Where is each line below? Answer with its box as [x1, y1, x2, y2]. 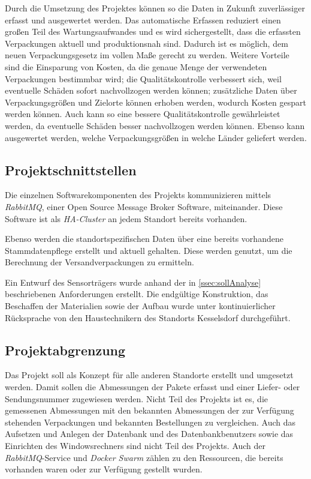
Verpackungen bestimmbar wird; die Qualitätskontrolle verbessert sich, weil [5, 72, 282, 85]
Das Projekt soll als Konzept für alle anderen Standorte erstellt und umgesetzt [5, 369, 294, 381]
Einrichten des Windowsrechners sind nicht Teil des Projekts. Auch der [5, 439, 266, 452]
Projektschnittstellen [5, 160, 137, 179]
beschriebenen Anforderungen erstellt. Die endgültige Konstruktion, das [5, 288, 268, 300]
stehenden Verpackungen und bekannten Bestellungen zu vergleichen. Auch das [5, 415, 296, 428]
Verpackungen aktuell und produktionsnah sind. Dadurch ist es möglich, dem [5, 37, 288, 49]
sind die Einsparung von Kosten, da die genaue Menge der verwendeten [5, 60, 267, 73]
